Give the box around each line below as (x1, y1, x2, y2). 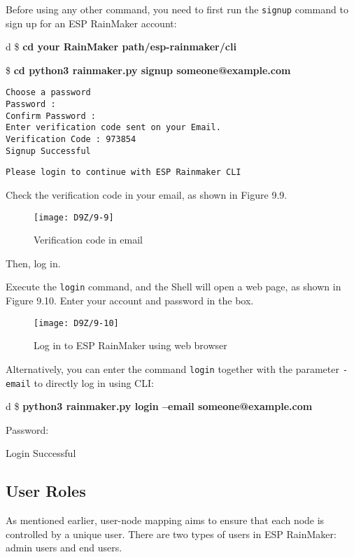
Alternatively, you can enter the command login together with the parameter (6, 361, 339, 376)
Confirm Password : (6, 111, 96, 121)
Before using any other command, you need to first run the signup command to (6, 2, 348, 16)
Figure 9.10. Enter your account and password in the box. (6, 293, 254, 308)
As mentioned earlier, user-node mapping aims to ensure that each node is (6, 513, 325, 528)
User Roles (6, 480, 86, 502)
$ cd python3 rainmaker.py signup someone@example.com (6, 62, 291, 77)
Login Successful (6, 446, 76, 460)
